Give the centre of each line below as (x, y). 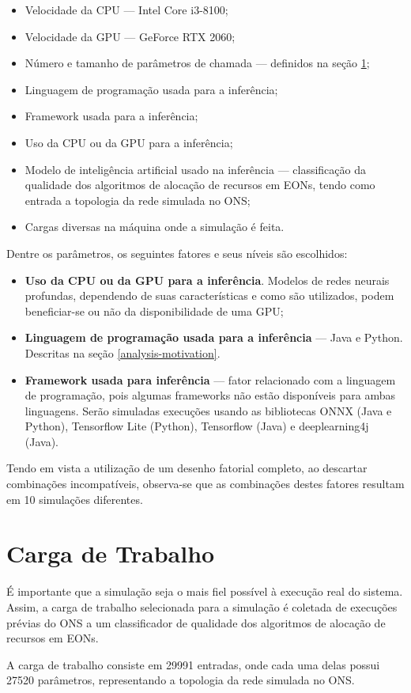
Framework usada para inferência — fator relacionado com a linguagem (210, 379)
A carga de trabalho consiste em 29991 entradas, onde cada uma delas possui (193, 664)
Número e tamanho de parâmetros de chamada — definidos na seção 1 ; (197, 63)
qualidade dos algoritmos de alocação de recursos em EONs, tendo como (200, 185)
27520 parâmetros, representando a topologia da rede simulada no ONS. (181, 680)
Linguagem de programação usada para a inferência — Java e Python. (214, 337)
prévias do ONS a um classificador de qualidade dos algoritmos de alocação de (196, 622)
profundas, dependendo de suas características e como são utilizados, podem (209, 295)
